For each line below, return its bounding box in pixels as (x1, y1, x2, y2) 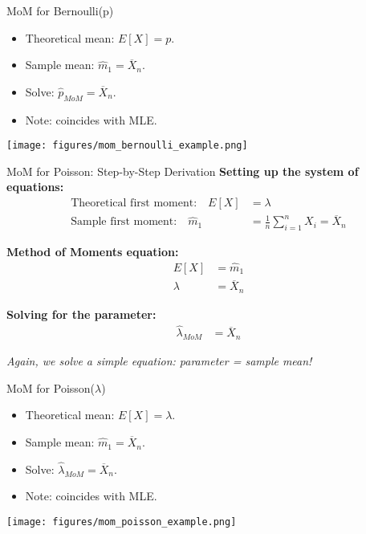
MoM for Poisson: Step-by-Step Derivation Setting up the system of (6, 162, 359, 179)
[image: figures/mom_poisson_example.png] (6, 516, 237, 528)
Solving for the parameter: (6, 305, 157, 322)
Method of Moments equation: (6, 243, 179, 260)
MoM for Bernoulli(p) (6, 2, 114, 18)
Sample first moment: (71, 216, 177, 228)
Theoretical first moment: (71, 198, 197, 210)
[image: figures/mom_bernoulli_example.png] (6, 140, 248, 152)
